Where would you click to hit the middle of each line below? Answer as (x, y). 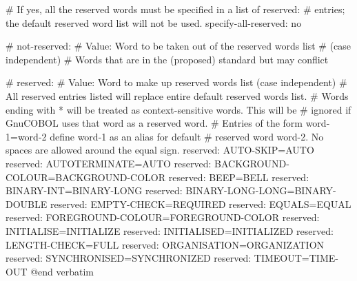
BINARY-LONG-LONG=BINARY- (261, 190)
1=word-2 (26, 136)
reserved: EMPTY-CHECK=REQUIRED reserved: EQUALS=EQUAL (201, 204)
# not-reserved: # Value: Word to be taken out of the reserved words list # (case (178, 46)
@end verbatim (62, 271)
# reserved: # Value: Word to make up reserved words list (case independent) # (176, 82)
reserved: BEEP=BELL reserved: (239, 177)
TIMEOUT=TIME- (296, 258)
